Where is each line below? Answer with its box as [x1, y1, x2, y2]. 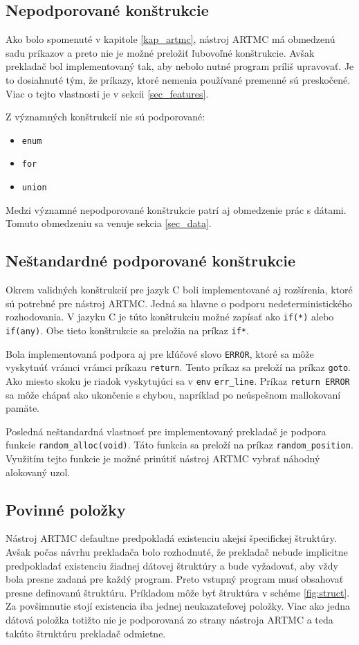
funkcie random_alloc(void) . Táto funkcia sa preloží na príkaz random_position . [6, 437, 353, 452]
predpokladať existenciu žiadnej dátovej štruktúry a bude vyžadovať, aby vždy [6, 558, 338, 572]
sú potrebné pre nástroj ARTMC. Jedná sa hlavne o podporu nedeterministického [6, 296, 353, 310]
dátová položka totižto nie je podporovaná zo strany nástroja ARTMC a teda [6, 612, 333, 626]
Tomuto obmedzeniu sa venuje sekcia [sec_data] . [6, 216, 212, 230]
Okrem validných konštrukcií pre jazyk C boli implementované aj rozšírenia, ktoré [6, 282, 353, 297]
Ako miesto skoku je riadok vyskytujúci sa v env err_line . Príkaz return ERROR [6, 373, 350, 388]
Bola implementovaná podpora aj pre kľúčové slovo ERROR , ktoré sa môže [6, 346, 314, 361]
